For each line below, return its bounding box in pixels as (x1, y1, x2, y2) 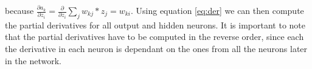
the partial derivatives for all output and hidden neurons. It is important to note (5, 18, 305, 31)
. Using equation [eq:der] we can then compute (131, 4, 304, 16)
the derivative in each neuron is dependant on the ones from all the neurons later (5, 42, 308, 54)
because (5, 4, 34, 16)
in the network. (5, 54, 61, 67)
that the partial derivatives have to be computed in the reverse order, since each (5, 30, 304, 43)
